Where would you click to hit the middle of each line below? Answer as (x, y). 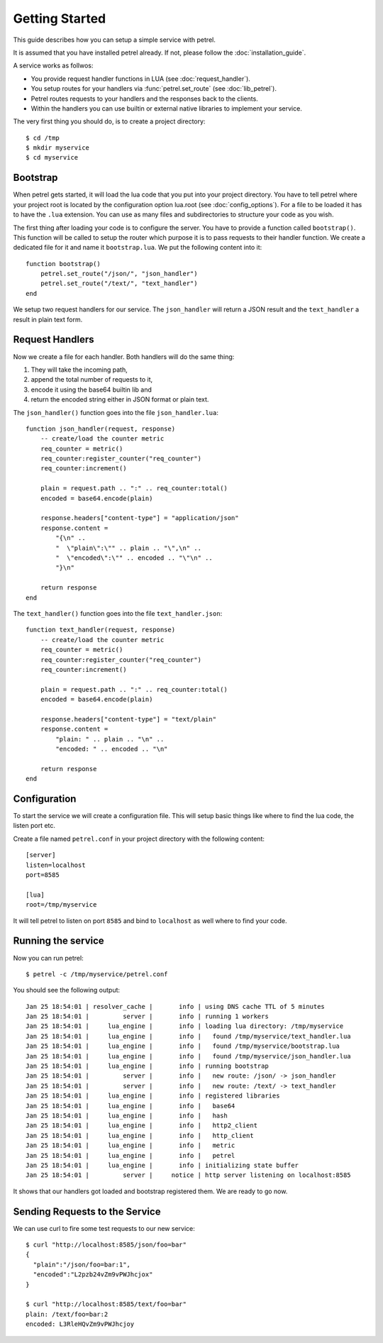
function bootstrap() (63, 264)
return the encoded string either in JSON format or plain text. (120, 399)
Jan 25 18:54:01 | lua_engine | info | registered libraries (153, 1096)
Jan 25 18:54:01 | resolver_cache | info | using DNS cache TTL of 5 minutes (176, 1006)
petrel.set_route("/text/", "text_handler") (119, 283)
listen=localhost (56, 865)
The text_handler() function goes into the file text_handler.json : (118, 613)
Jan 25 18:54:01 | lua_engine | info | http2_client (142, 1126)
